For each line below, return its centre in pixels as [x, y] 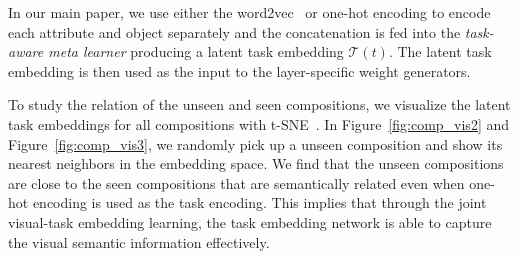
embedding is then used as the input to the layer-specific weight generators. [239, 70]
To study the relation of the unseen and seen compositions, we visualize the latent [259, 104]
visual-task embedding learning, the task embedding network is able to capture [250, 221]
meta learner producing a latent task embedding [196, 51]
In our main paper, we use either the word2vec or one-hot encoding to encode [249, 12]
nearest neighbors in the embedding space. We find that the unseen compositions [256, 163]
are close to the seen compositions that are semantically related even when [236, 182]
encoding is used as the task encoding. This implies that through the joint [259, 202]
